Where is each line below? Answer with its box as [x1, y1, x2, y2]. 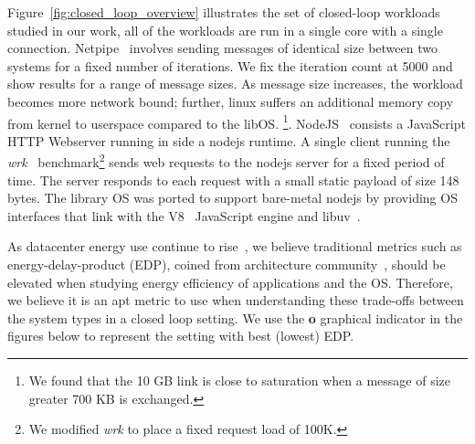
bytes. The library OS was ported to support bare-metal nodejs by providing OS [7, 188, 458, 207]
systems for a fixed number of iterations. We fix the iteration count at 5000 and [7, 56, 453, 75]
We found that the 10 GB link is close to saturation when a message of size [28, 371, 450, 389]
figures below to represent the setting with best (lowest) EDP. [7, 326, 354, 345]
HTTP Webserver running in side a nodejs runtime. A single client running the [7, 131, 450, 150]
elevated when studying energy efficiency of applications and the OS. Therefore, [7, 272, 453, 291]
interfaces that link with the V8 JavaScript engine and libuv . [7, 206, 361, 225]
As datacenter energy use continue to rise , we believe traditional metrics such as [7, 237, 462, 256]
